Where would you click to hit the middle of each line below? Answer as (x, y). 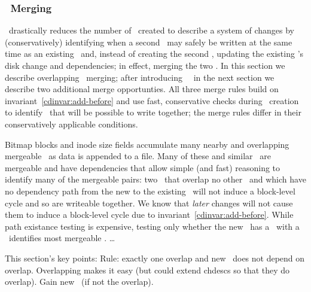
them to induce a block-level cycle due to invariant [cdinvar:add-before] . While (149, 215)
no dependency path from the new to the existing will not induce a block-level (150, 191)
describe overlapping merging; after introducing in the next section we (140, 77)
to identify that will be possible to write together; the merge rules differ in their (153, 112)
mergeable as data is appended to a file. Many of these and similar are (138, 156)
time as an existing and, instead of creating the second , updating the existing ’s (154, 54)
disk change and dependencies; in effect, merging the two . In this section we (145, 65)
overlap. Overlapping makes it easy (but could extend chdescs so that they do (147, 270)
